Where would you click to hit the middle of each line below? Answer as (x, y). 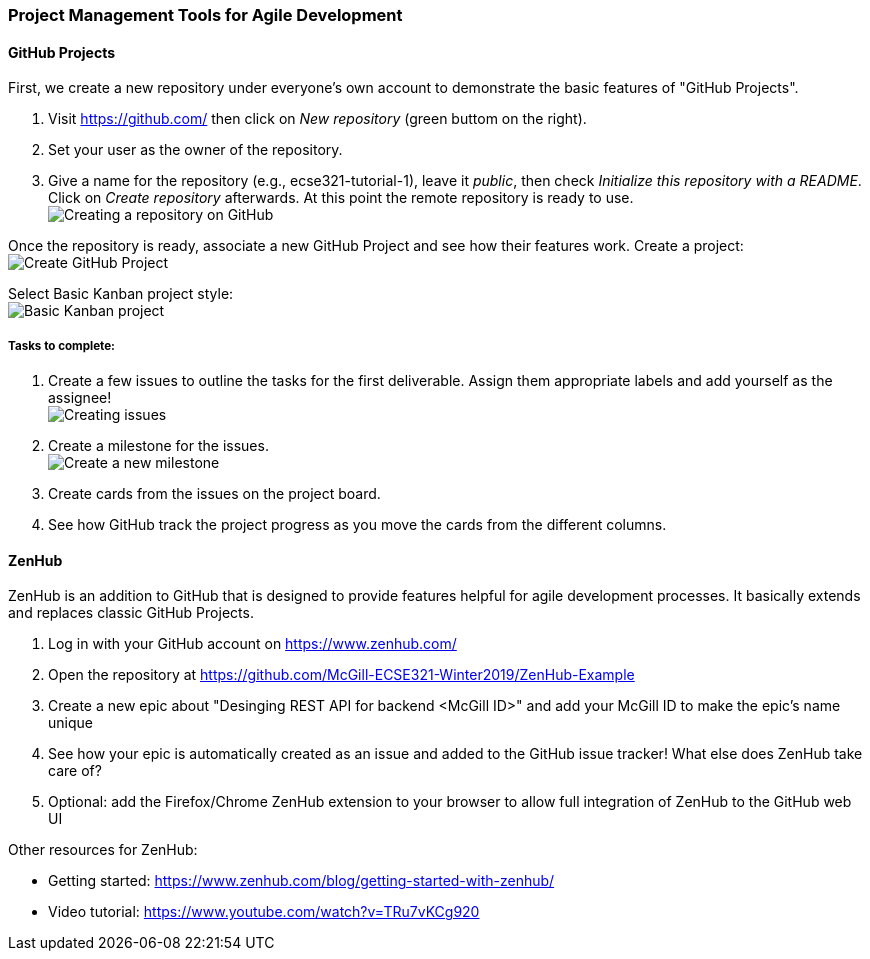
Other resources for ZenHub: (103, 850)
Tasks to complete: (61, 345)
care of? (75, 771)
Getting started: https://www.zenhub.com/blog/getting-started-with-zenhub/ (301, 881)
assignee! (80, 397)
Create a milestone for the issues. (158, 445)
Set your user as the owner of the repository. (195, 150)
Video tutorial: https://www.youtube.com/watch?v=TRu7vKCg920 (264, 912)
